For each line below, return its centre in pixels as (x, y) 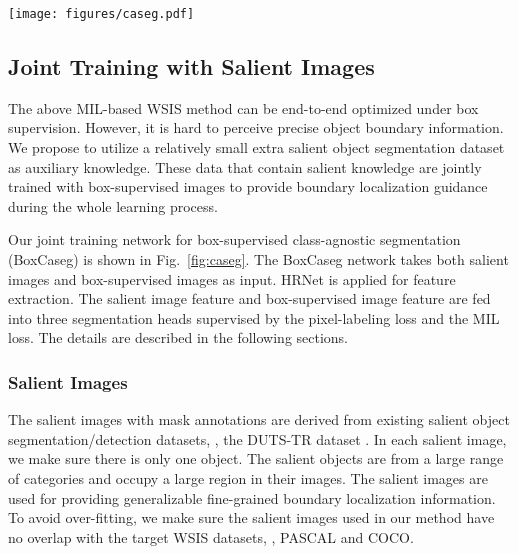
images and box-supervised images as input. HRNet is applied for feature (232, 278)
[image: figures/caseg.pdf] (101, 14)
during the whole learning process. (113, 205)
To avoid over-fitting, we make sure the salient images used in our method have (251, 517)
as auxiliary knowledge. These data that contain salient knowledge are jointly (245, 166)
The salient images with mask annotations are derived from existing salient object (259, 419)
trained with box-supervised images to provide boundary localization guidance (248, 186)
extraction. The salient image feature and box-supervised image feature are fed (249, 298)
